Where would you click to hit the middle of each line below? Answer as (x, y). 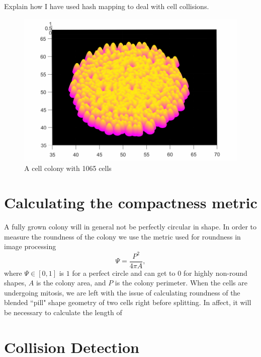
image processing (30, 246)
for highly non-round (215, 273)
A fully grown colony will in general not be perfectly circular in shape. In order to (130, 227)
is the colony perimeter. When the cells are (181, 283)
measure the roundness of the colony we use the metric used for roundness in (122, 236)
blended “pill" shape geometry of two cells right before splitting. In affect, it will (128, 302)
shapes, (15, 283)
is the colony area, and (71, 283)
